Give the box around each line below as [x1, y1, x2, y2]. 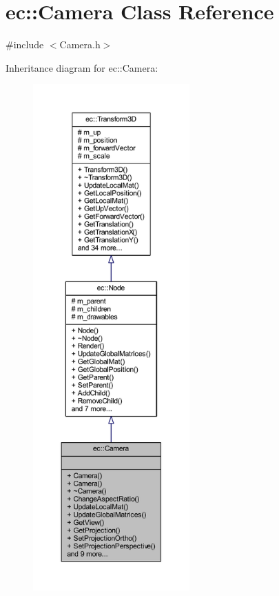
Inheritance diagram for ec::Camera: [6, 60, 158, 74]
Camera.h [59, 37, 101, 52]
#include [6, 37, 44, 52]
